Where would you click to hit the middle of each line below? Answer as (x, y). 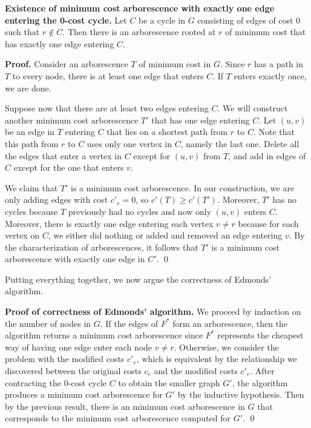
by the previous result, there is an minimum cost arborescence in (125, 406)
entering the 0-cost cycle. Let (66, 20)
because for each (268, 223)
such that (22, 32)
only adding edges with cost (57, 199)
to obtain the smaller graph (169, 382)
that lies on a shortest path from (167, 132)
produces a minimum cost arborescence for (84, 394)
